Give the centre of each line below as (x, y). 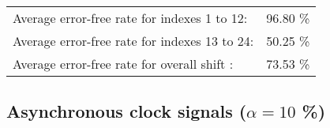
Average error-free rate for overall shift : (123, 64)
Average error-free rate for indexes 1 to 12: (130, 18)
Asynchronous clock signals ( (127, 111)
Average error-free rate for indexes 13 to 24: (133, 41)
